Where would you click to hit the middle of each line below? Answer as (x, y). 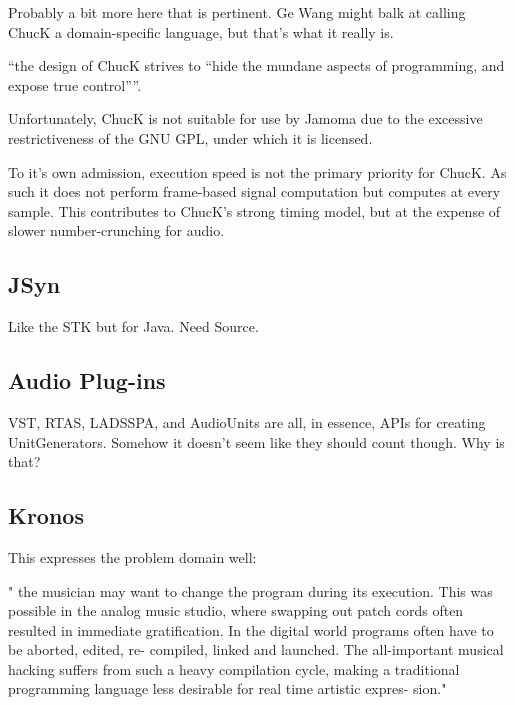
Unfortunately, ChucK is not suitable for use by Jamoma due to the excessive (245, 118)
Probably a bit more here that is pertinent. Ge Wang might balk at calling (237, 12)
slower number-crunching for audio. (116, 230)
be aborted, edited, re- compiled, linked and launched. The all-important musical (256, 649)
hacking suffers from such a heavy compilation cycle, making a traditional (234, 668)
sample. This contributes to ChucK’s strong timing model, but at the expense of (254, 210)
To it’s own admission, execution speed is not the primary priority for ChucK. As (257, 171)
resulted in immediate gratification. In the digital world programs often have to (251, 629)
